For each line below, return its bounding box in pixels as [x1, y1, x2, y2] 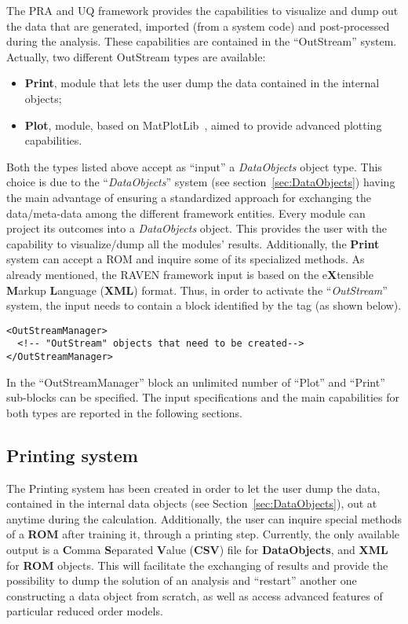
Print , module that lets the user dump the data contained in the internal [24, 75, 380, 91]
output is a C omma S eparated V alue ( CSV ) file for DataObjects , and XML [6, 541, 388, 558]
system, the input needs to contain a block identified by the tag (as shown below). [6, 297, 402, 314]
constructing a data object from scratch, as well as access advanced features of [6, 587, 383, 604]
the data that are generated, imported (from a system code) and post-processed [6, 17, 390, 34]
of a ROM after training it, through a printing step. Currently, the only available [6, 526, 400, 542]
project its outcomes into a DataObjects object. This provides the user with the [6, 220, 388, 237]
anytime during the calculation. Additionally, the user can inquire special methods [6, 510, 403, 527]
